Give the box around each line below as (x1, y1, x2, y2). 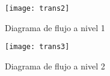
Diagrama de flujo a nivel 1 (5, 21, 105, 34)
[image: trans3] (5, 42, 70, 51)
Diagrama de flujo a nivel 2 (5, 59, 105, 72)
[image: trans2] (5, 4, 70, 13)
